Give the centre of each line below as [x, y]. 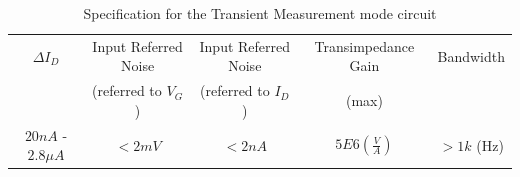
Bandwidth [471, 55]
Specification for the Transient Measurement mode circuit [260, 13]
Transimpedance [364, 45]
